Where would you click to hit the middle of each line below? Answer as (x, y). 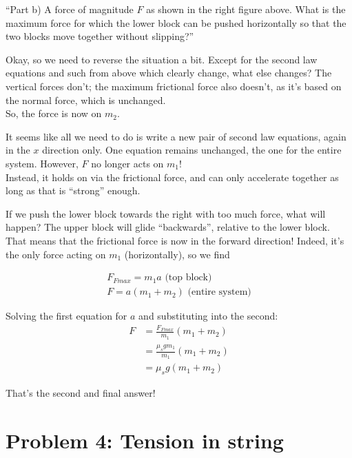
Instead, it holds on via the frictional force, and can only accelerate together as (172, 177)
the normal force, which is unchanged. (86, 100)
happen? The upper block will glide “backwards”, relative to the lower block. (168, 227)
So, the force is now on (54, 113)
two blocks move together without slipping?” (100, 36)
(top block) (188, 278)
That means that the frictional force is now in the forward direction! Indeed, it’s (175, 240)
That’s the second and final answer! (81, 393)
